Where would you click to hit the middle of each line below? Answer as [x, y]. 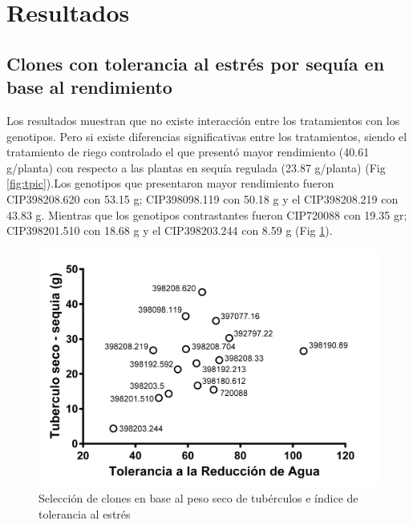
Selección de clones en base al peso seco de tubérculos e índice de [198, 498]
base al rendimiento [89, 87]
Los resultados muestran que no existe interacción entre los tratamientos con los [203, 120]
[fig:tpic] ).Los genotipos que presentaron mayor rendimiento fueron [170, 183]
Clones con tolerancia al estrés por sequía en [196, 63]
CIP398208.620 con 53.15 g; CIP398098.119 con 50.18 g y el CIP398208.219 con [202, 198]
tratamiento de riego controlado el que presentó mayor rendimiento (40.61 [188, 152]
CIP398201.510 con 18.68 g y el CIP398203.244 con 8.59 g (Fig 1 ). [170, 230]
